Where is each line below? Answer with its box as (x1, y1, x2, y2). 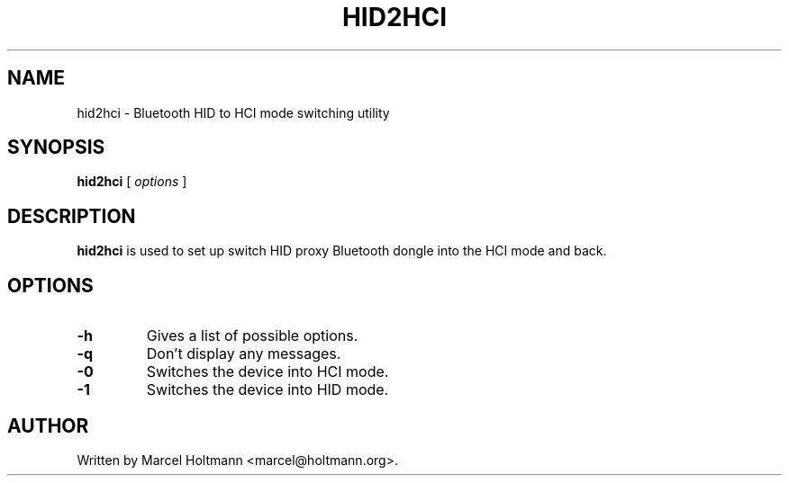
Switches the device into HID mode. (146, 380, 389, 399)
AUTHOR (7, 414, 89, 437)
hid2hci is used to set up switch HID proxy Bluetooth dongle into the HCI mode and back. (77, 243, 607, 259)
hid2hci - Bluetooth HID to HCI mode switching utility (77, 104, 390, 121)
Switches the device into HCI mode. (146, 362, 389, 381)
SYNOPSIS (7, 136, 105, 159)
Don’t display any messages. (146, 344, 341, 363)
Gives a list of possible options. (146, 326, 358, 345)
